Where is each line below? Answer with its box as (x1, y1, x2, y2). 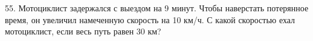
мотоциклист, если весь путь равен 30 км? (5, 25, 161, 37)
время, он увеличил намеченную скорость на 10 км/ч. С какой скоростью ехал (5, 13, 295, 26)
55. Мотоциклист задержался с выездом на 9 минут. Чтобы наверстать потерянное (5, 2, 309, 14)
